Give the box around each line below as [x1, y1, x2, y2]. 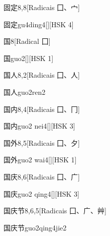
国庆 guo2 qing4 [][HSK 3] [4, 188, 79, 199]
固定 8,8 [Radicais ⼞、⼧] [4, 2, 80, 12]
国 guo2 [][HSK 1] [4, 52, 54, 63]
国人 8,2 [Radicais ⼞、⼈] [4, 70, 80, 80]
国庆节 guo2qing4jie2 [4, 222, 67, 232]
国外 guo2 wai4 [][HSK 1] [4, 154, 77, 165]
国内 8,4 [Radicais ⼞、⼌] [4, 103, 80, 114]
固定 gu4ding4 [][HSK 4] [4, 19, 74, 29]
